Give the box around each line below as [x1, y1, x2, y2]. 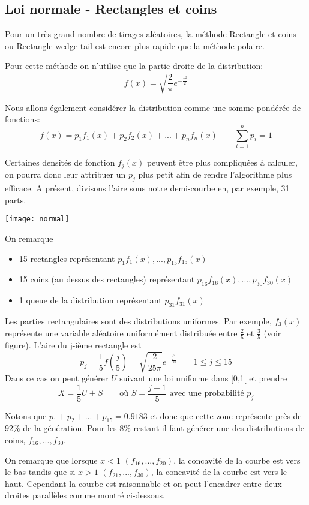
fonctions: [5, 113, 40, 125]
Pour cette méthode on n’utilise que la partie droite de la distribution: [5, 59, 263, 72]
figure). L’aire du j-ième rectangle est [5, 338, 142, 351]
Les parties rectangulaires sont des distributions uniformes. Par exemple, [5, 314, 272, 327]
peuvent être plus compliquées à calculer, [146, 155, 298, 168]
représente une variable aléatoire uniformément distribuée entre [5, 326, 238, 339]
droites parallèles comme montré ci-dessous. [5, 489, 165, 501]
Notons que [5, 409, 47, 422]
